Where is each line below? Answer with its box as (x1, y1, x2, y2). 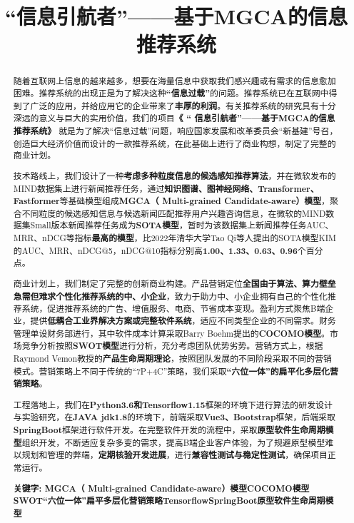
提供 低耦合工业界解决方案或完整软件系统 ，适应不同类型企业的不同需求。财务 (30, 314, 336, 327)
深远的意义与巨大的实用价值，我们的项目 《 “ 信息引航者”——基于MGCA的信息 (13, 112, 335, 125)
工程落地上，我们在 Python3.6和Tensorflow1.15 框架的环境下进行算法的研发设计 (13, 398, 333, 411)
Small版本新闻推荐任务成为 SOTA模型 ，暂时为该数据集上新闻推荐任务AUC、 (30, 219, 334, 232)
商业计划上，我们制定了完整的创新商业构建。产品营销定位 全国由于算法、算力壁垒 (13, 277, 336, 290)
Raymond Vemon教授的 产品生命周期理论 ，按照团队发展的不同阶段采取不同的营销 (13, 352, 332, 365)
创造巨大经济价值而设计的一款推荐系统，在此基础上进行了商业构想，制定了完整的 (13, 137, 336, 149)
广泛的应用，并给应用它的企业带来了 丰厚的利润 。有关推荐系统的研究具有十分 (30, 99, 336, 112)
